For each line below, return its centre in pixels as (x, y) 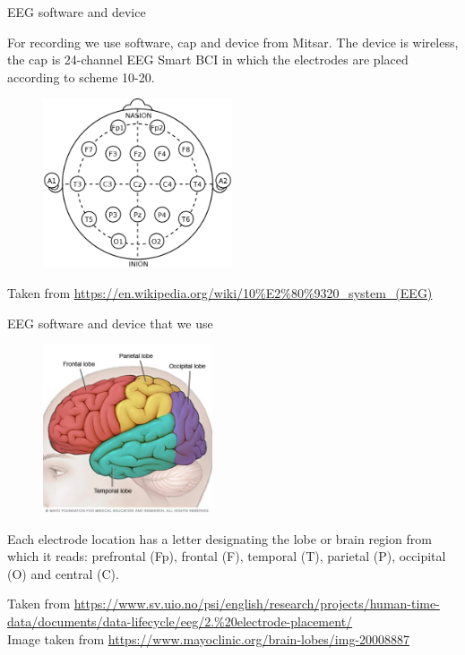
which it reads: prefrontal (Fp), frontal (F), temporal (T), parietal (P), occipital (227, 556)
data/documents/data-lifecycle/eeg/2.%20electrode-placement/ (180, 621)
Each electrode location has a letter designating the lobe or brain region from (220, 538)
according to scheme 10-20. (81, 77)
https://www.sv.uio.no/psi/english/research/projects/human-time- (257, 604)
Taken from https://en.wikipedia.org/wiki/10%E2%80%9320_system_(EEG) (220, 292)
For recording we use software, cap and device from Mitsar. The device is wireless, (233, 42)
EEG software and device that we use (110, 323)
